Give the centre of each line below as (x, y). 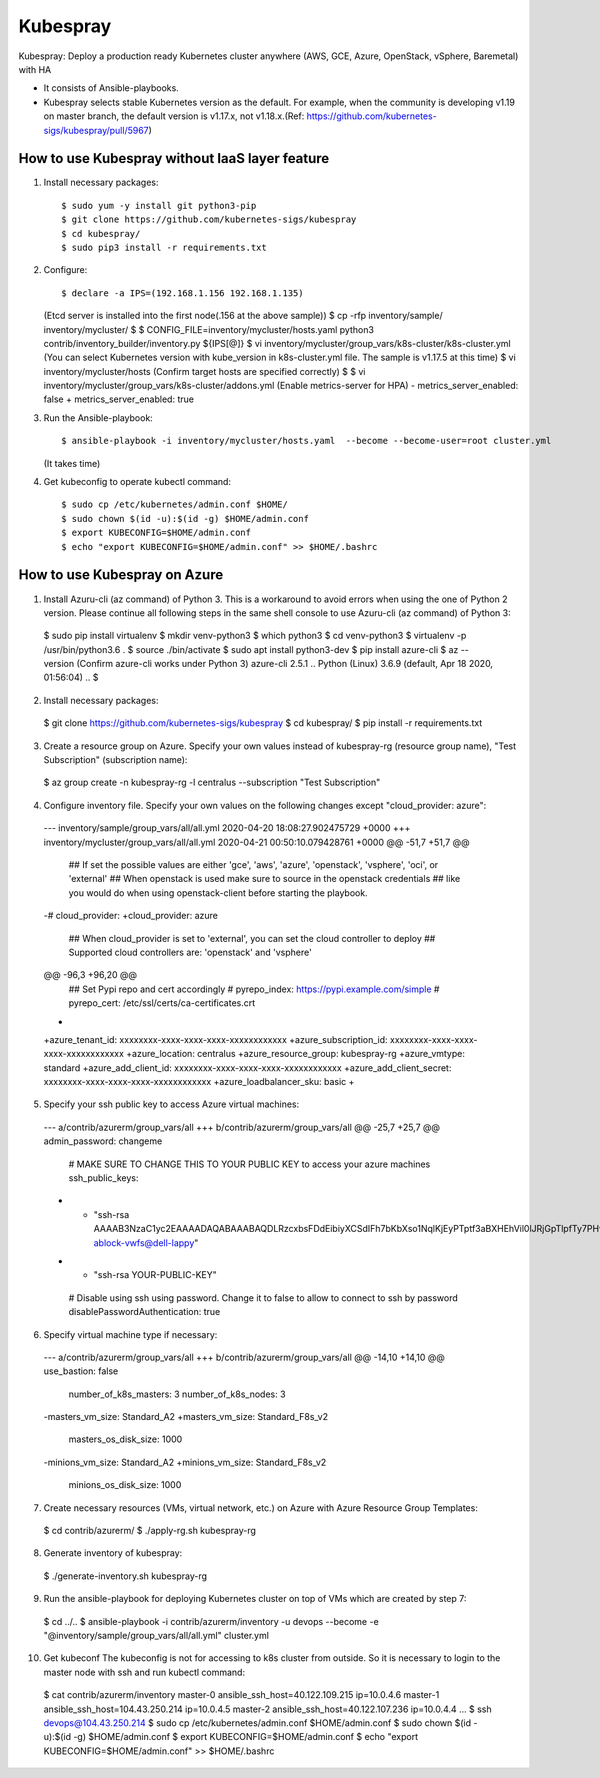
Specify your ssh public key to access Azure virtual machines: (171, 1104)
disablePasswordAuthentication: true (144, 1312)
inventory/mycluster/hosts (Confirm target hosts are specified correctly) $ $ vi (204, 371)
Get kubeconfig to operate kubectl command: (137, 482)
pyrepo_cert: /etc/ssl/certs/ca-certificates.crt (162, 1003)
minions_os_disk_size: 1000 (125, 1485)
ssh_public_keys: (103, 1178)
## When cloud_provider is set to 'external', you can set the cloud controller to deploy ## (252, 938)
